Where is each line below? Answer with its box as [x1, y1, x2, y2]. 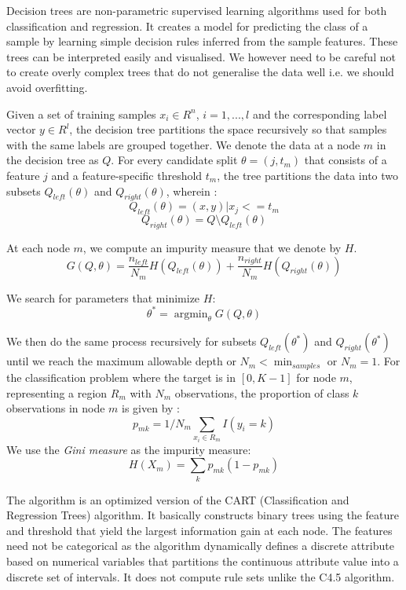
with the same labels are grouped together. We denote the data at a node [6, 136, 360, 152]
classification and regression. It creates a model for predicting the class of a [6, 17, 368, 34]
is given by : [122, 400, 181, 416]
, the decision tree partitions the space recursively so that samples [69, 121, 387, 137]
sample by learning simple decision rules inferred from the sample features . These [6, 33, 398, 49]
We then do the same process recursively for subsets [6, 333, 257, 350]
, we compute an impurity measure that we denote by [82, 239, 342, 255]
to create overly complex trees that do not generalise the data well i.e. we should [6, 64, 394, 80]
